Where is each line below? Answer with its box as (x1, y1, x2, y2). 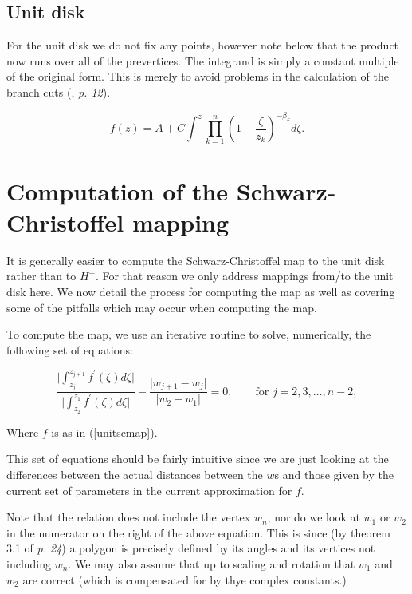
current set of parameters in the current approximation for (6, 481, 292, 498)
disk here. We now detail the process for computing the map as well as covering (6, 283, 395, 299)
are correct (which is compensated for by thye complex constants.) (22, 571, 347, 588)
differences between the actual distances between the (6, 465, 263, 482)
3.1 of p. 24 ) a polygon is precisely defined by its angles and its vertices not (6, 540, 375, 556)
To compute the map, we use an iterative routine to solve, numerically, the (6, 326, 371, 343)
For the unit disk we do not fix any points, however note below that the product (6, 37, 399, 53)
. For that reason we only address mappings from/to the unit (95, 267, 394, 284)
